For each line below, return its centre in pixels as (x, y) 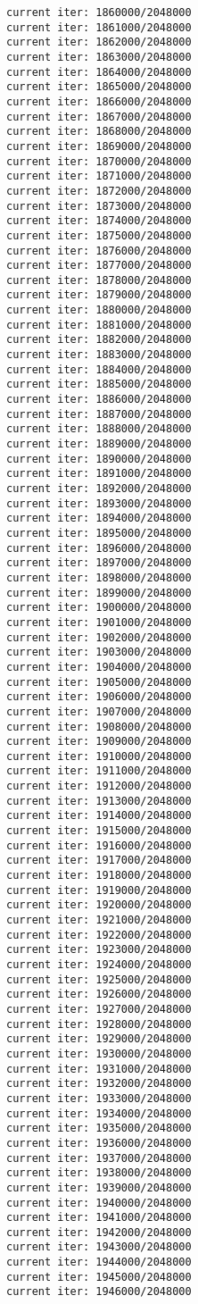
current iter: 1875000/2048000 (99, 235)
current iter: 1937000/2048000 (99, 1158)
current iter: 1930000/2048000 (99, 1053)
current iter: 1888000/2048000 (99, 429)
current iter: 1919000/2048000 (99, 890)
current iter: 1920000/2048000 (99, 905)
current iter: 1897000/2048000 (99, 563)
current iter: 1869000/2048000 (99, 146)
